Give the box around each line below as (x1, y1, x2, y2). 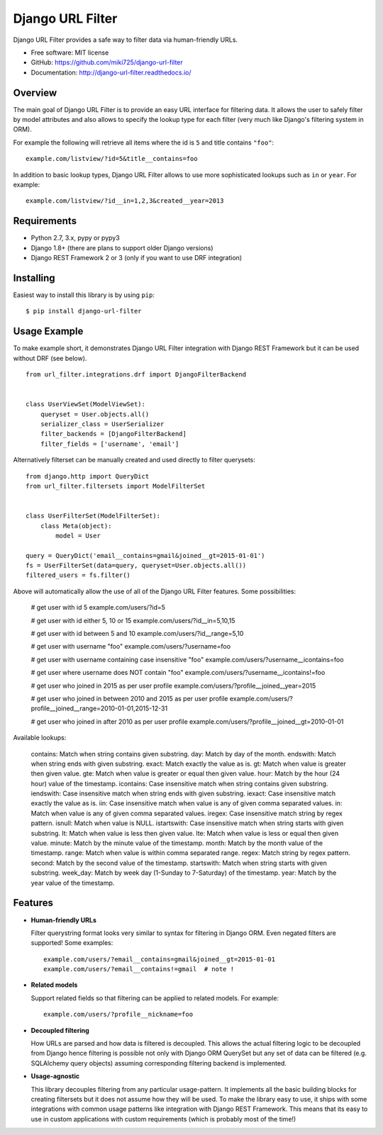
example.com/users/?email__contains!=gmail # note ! (43, 965, 234, 973)
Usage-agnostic (30, 1072, 80, 1080)
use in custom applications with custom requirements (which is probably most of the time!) (30, 1114, 296, 1123)
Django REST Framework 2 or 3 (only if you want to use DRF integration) (30, 254, 243, 262)
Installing (13, 272, 56, 284)
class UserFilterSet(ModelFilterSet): (26, 512, 161, 520)
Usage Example (13, 325, 84, 337)
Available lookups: (13, 734, 67, 742)
